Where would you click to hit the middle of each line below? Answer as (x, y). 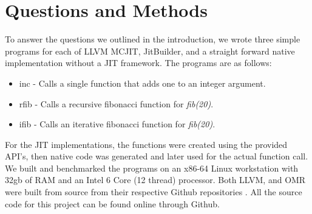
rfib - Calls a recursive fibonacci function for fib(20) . (116, 103)
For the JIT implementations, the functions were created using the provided (146, 144)
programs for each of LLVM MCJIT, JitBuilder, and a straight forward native (150, 51)
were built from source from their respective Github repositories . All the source (154, 192)
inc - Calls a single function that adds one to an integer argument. (142, 83)
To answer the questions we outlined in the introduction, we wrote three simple (153, 39)
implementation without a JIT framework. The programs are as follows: (138, 63)
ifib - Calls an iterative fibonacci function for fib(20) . (117, 124)
